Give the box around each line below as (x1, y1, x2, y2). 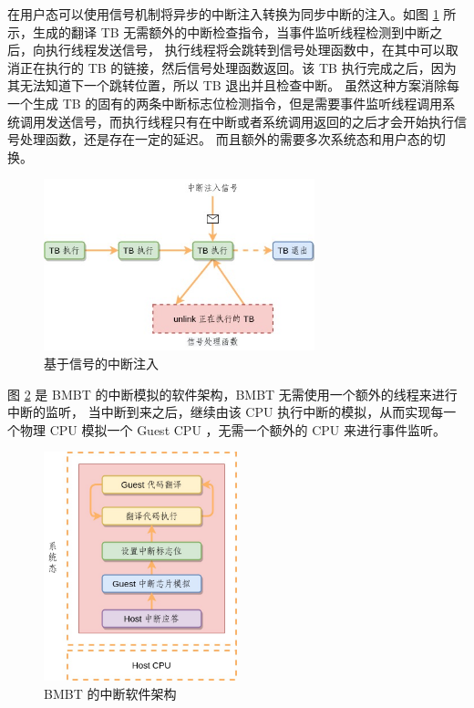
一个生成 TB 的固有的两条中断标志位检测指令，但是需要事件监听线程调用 (7, 93, 443, 112)
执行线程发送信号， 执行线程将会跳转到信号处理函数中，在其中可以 (45, 40, 446, 59)
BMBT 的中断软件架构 (44, 683, 177, 703)
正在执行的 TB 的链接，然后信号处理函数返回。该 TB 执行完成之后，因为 (19, 57, 457, 77)
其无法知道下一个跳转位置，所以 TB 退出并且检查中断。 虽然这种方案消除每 (7, 76, 460, 95)
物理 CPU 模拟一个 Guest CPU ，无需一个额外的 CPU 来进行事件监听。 (19, 420, 447, 439)
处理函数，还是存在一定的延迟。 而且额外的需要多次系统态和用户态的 (19, 130, 433, 149)
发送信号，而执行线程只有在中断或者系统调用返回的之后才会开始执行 (45, 111, 454, 130)
